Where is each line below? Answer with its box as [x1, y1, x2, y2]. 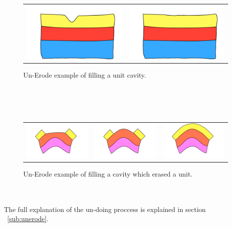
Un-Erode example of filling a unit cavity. [23, 70, 146, 80]
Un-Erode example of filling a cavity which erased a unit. [23, 169, 192, 179]
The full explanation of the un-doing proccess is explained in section [4, 204, 206, 214]
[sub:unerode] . [7, 213, 49, 224]
